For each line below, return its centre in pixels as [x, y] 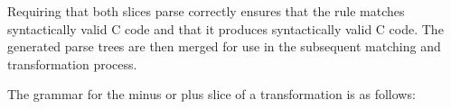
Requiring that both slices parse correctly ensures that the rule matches [206, 11]
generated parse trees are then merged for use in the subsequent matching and [224, 46]
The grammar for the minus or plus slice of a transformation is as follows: [211, 94]
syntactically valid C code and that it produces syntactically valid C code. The [225, 28]
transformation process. [72, 64]
